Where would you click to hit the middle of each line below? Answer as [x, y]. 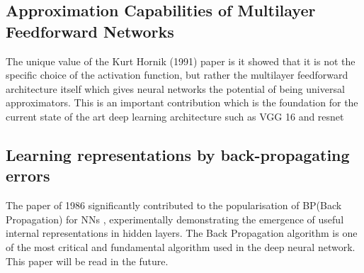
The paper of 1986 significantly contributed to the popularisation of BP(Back [174, 205]
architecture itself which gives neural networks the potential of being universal [175, 88]
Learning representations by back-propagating [178, 154]
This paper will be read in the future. [87, 261]
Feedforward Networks [90, 31]
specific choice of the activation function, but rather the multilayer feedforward [177, 75]
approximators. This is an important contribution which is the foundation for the [182, 102]
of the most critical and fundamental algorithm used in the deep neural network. [181, 246]
